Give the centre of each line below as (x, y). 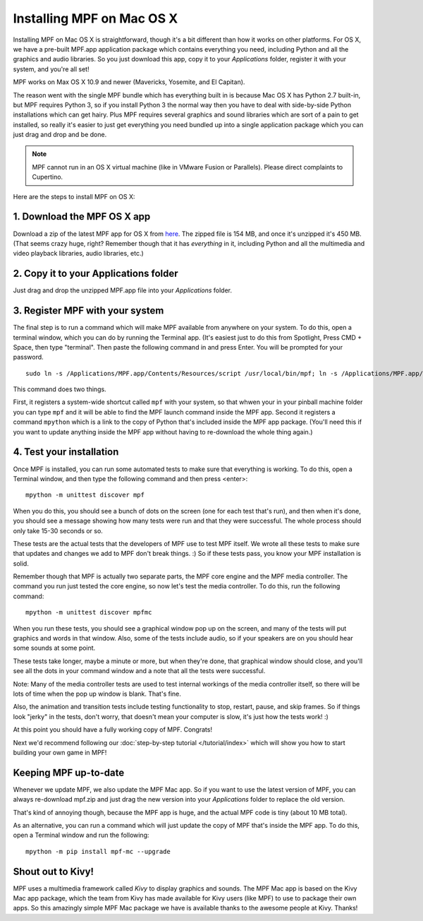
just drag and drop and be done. (60, 135)
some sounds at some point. (54, 648)
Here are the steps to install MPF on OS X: (74, 196)
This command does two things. (60, 389)
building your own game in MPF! (60, 752)
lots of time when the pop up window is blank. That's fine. (97, 694)
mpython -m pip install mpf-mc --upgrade (98, 851)
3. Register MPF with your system (88, 311)
